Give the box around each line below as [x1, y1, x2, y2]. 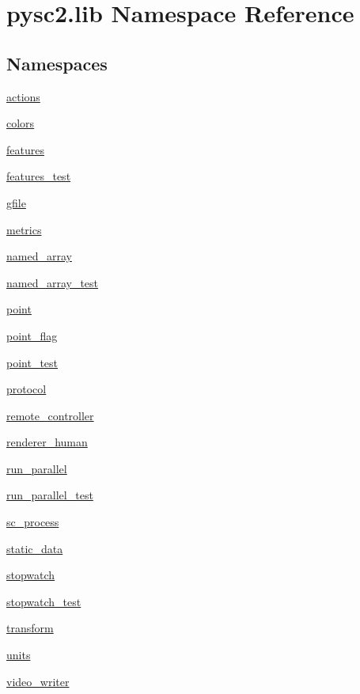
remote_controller [6, 407, 94, 423]
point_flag [6, 327, 58, 343]
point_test [6, 354, 59, 370]
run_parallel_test [6, 487, 93, 503]
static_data [6, 540, 63, 556]
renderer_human [6, 434, 88, 450]
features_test [6, 168, 71, 184]
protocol [6, 381, 47, 397]
